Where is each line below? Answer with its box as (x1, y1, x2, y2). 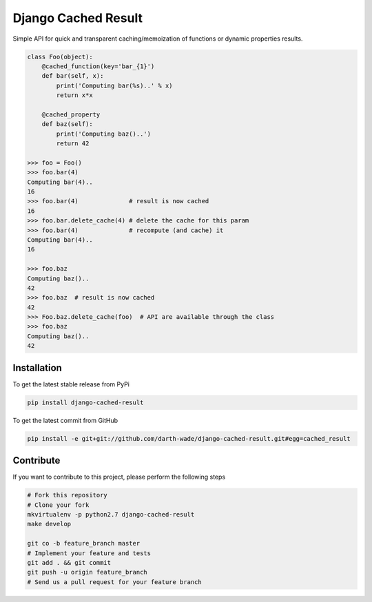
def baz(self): (41, 121, 93, 128)
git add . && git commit (27, 559, 112, 566)
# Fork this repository (27, 491, 108, 499)
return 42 (56, 140, 90, 147)
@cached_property (41, 110, 101, 118)
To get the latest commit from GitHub (12, 416, 118, 424)
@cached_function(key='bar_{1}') (41, 62, 155, 70)
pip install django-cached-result (27, 398, 144, 406)
